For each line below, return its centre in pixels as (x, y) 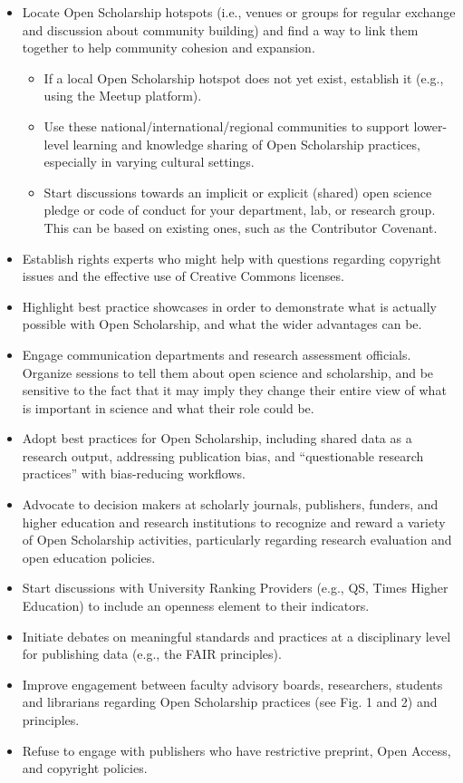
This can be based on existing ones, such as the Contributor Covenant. (241, 227)
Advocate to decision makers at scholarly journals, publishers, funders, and (230, 504)
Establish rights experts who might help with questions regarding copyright (231, 258)
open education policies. (89, 557)
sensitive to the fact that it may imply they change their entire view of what (234, 390)
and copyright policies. (85, 768)
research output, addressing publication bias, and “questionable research (223, 455)
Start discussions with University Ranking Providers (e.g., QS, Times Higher (235, 588)
